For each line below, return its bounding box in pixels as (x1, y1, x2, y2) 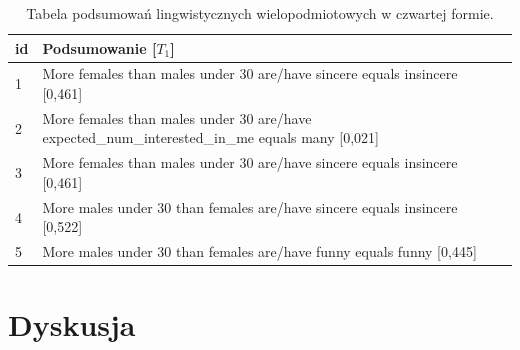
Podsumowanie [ (42, 37, 157, 58)
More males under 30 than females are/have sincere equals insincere (42, 196, 458, 217)
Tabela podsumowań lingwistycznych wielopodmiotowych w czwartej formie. (26, 3, 494, 23)
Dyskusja (8, 304, 136, 345)
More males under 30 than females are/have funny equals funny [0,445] (42, 241, 477, 262)
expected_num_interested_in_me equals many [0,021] (42, 127, 379, 148)
